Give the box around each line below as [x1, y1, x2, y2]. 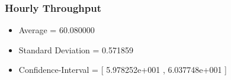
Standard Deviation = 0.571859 [18, 43, 133, 56]
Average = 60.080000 [18, 24, 95, 36]
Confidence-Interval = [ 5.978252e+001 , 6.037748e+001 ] [18, 63, 227, 76]
